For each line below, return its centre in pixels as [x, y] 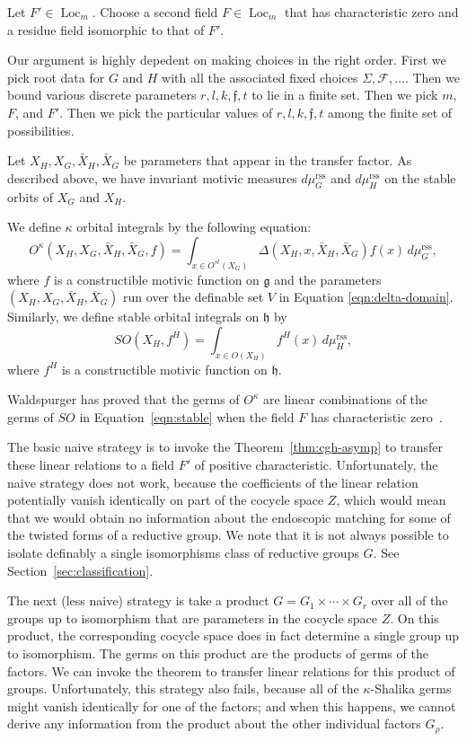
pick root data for [56, 77]
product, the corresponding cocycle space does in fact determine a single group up [233, 635]
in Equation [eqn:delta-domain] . [366, 297]
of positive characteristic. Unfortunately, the [316, 465]
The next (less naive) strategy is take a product [138, 600]
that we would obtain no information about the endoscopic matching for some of [229, 517]
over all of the [410, 600]
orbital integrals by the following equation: [194, 227]
